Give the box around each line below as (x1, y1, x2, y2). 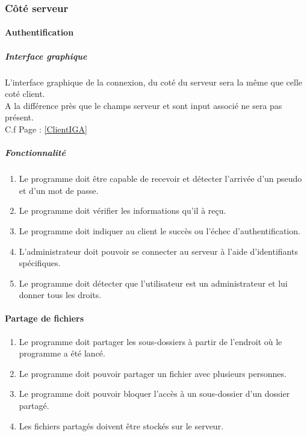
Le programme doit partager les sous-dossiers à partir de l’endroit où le (19, 335, 282, 347)
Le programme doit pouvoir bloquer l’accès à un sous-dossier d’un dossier (19, 387, 290, 400)
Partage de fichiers (5, 312, 84, 325)
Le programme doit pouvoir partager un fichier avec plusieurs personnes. (19, 367, 287, 379)
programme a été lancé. (19, 347, 105, 360)
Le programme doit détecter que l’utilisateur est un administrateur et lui (19, 276, 288, 289)
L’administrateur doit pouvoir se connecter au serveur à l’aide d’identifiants (19, 244, 298, 257)
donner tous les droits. (19, 288, 102, 301)
